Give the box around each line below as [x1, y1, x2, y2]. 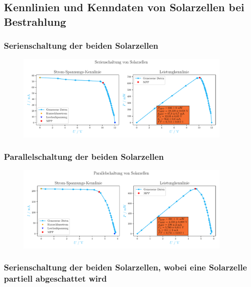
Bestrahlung [4, 14, 66, 29]
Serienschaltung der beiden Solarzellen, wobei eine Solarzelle [4, 261, 247, 273]
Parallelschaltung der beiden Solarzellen [4, 150, 164, 162]
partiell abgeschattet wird [4, 272, 107, 285]
